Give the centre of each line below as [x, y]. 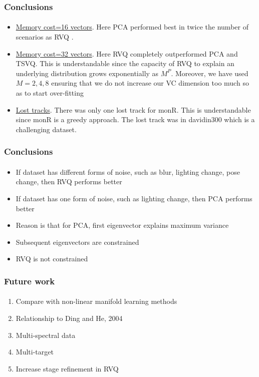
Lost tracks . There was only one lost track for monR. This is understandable [133, 109]
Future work [30, 281]
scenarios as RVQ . [45, 37]
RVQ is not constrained [52, 259]
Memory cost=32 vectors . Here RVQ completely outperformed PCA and [127, 53]
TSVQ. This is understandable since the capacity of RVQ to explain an [125, 63]
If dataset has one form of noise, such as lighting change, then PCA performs [134, 198]
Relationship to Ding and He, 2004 [69, 318]
